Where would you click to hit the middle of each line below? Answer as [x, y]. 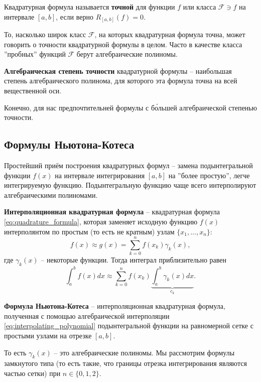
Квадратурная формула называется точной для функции [90, 7]
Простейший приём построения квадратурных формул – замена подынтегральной [128, 165]
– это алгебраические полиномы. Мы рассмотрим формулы [144, 352]
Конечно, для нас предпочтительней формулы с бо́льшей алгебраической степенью [130, 107]
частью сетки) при [32, 373]
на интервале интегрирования [100, 175]
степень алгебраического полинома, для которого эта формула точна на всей [121, 81]
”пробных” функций [35, 54]
